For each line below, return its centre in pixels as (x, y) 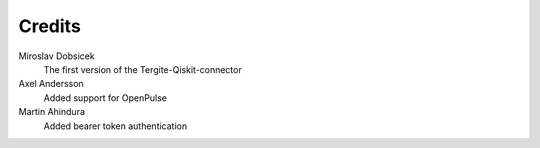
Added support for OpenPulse (105, 97)
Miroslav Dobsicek (56, 56)
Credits (50, 26)
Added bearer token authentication (115, 126)
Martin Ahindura (51, 112)
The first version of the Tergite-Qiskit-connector (142, 69)
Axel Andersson (51, 84)
